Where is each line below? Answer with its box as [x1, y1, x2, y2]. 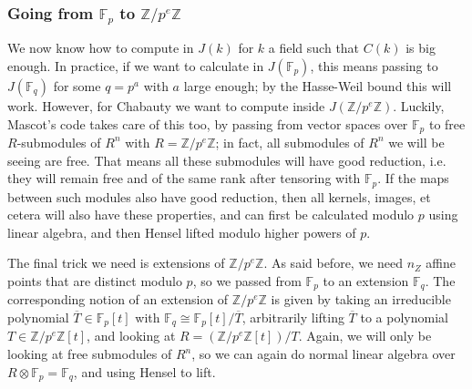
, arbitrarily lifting [241, 308, 344, 327]
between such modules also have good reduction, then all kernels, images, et [7, 187, 431, 206]
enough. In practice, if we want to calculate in [7, 56, 264, 75]
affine [426, 253, 456, 272]
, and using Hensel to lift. [73, 362, 216, 381]
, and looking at [87, 326, 176, 345]
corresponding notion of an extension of [7, 290, 229, 309]
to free [428, 114, 466, 133]
